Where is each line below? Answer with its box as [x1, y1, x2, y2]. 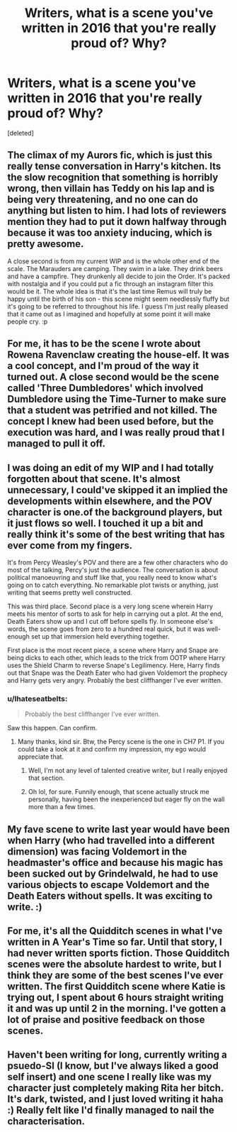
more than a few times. [28, 803, 96, 811]
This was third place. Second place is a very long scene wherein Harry [7, 602, 214, 610]
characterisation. [7, 1116, 86, 1128]
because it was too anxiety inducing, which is [7, 227, 212, 239]
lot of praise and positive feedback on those [7, 1013, 205, 1026]
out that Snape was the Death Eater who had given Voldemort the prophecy [7, 669, 228, 677]
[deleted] [7, 128, 34, 137]
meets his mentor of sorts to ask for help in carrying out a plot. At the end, [7, 609, 224, 618]
